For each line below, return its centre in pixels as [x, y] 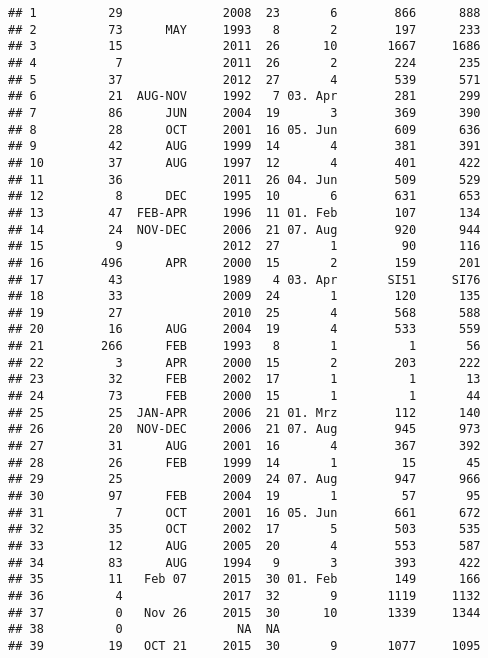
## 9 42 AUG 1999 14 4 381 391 [244, 146]
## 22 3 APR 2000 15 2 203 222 [244, 362]
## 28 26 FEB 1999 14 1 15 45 [244, 462]
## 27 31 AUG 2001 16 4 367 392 [244, 446]
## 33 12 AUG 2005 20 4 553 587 [244, 546]
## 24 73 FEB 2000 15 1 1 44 [244, 396]
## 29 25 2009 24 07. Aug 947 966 [244, 479]
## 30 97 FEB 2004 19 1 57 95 [244, 496]
